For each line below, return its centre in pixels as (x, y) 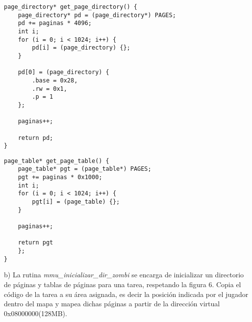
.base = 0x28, (55, 80)
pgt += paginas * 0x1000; (60, 177)
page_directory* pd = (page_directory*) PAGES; (97, 15)
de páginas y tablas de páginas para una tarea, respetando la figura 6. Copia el (123, 284)
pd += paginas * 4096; (55, 23)
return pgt (36, 243)
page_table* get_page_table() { (57, 161)
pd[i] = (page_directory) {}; (81, 48)
